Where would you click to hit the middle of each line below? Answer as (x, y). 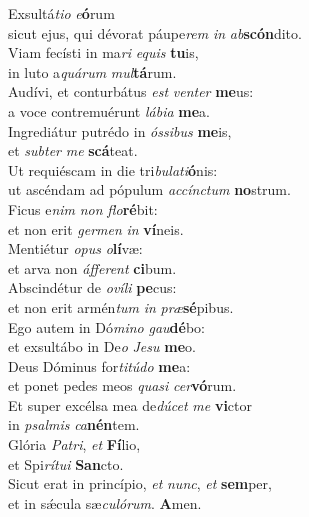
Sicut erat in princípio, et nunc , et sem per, (140, 483)
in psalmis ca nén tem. (74, 424)
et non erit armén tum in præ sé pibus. (121, 306)
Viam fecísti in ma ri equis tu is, (103, 52)
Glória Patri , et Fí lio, (74, 444)
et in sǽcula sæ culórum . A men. (105, 502)
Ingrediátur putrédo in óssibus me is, (120, 130)
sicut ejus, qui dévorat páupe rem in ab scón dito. (155, 32)
